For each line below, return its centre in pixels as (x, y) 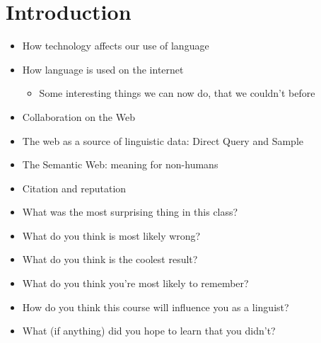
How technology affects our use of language (116, 46)
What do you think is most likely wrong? (111, 235)
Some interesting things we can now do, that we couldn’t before (177, 93)
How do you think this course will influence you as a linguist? (156, 307)
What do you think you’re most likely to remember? (135, 283)
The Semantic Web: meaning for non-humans (120, 164)
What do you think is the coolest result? (110, 259)
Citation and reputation (74, 188)
